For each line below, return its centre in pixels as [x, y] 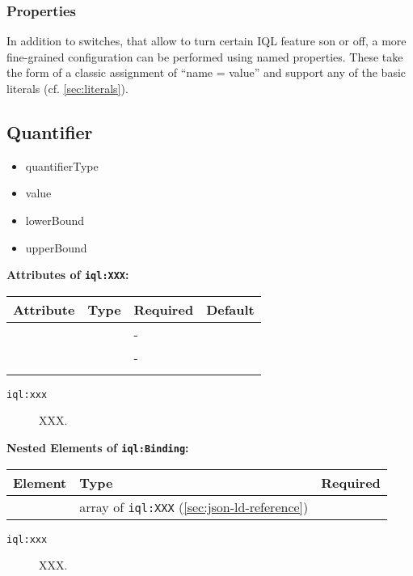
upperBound [56, 247]
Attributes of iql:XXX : [68, 275]
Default [230, 309]
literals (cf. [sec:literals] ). [67, 88]
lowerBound [55, 220]
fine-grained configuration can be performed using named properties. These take [205, 56]
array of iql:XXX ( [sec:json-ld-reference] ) [194, 506]
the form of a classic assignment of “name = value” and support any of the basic [206, 72]
